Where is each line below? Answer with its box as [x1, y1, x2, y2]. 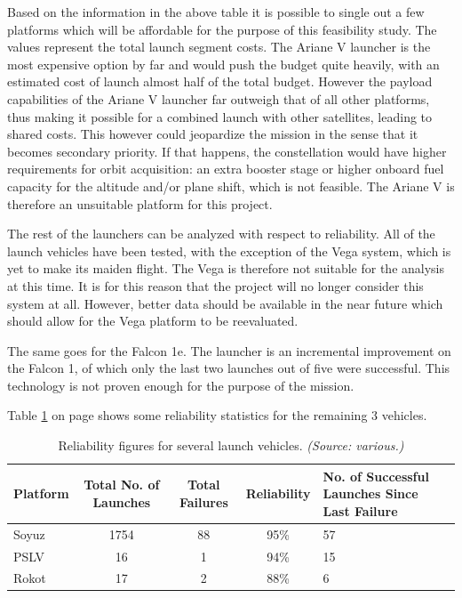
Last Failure [323, 501, 398, 520]
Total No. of [84, 475, 160, 494]
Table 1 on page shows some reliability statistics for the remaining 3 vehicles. [7, 406, 427, 424]
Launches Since [323, 484, 418, 503]
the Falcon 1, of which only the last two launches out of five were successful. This [7, 359, 450, 377]
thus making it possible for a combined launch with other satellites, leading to [7, 107, 433, 125]
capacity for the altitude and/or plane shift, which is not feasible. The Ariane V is [7, 176, 455, 195]
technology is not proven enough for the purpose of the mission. [7, 376, 354, 394]
